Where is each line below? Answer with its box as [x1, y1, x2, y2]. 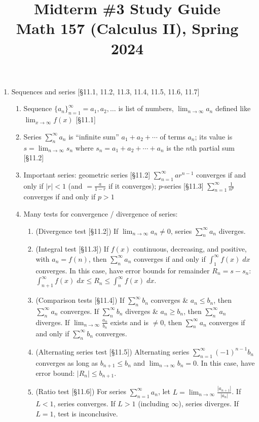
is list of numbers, [118, 103, 174, 114]
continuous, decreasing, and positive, [133, 243, 247, 254]
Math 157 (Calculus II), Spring [16, 18, 239, 39]
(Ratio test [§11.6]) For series [35, 386, 126, 397]
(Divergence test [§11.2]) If [35, 225, 119, 236]
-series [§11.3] [162, 180, 204, 191]
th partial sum [190, 142, 235, 153]
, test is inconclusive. [53, 408, 118, 418]
